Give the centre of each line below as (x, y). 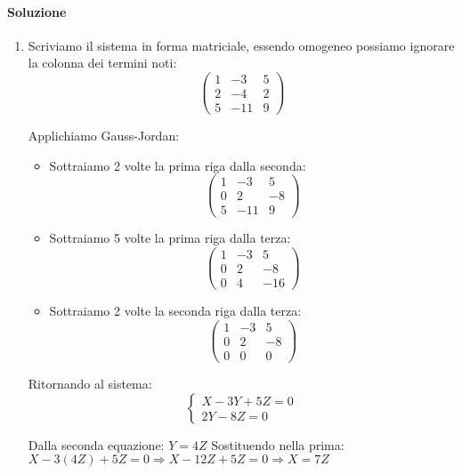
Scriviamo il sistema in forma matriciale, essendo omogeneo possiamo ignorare (241, 45)
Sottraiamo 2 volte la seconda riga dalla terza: (175, 311)
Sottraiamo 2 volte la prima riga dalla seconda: (178, 165)
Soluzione (37, 11)
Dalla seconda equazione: (96, 444)
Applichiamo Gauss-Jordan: (104, 136)
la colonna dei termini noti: (102, 63)
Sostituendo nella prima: (278, 444)
